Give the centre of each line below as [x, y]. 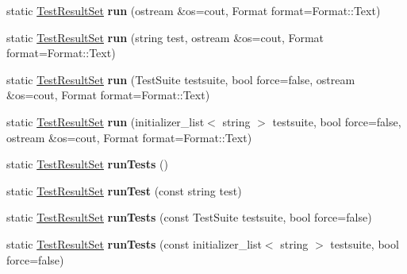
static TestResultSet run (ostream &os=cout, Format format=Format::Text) [194, 10]
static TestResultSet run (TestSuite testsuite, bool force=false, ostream [181, 79]
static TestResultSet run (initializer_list [106, 121]
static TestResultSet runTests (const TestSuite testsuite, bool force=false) [189, 217]
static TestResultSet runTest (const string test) [124, 190]
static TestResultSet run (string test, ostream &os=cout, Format [165, 37]
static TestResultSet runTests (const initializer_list [134, 243]
